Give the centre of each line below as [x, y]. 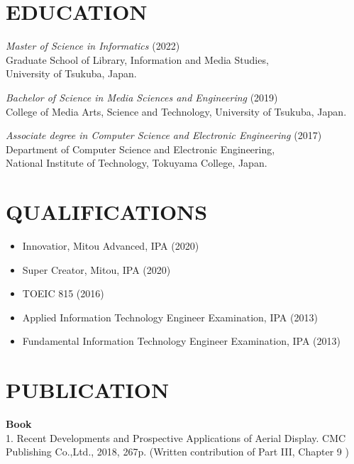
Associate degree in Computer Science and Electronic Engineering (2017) [164, 135]
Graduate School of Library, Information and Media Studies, [137, 59]
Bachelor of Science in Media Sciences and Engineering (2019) [142, 97]
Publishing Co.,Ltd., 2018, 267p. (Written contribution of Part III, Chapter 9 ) [177, 452]
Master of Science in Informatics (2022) [93, 46]
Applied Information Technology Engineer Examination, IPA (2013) [170, 317]
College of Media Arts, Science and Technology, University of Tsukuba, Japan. [176, 111]
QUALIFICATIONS [107, 212]
